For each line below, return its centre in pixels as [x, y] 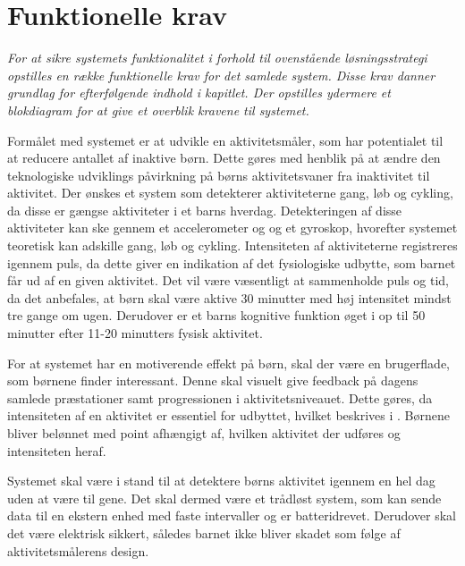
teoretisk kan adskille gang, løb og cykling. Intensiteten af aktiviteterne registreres [232, 245]
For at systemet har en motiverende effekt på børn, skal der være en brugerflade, [228, 363]
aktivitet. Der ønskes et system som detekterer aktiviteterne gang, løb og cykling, [230, 193]
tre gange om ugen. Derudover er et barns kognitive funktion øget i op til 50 [216, 315]
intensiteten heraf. [57, 450]
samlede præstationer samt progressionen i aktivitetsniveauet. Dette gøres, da [220, 397]
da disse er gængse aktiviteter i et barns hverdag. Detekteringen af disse [205, 210]
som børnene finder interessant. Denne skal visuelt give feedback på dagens [213, 380]
